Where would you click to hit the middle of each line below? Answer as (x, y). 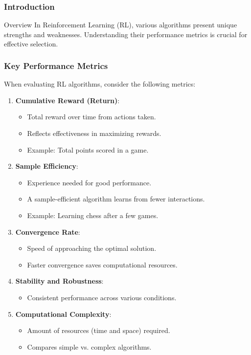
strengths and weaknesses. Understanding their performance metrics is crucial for (126, 34)
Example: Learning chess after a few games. (93, 215)
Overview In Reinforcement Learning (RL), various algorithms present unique (121, 25)
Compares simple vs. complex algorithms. (89, 346)
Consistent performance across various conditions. (102, 297)
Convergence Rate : (48, 232)
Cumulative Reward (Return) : (68, 100)
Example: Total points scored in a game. (88, 149)
